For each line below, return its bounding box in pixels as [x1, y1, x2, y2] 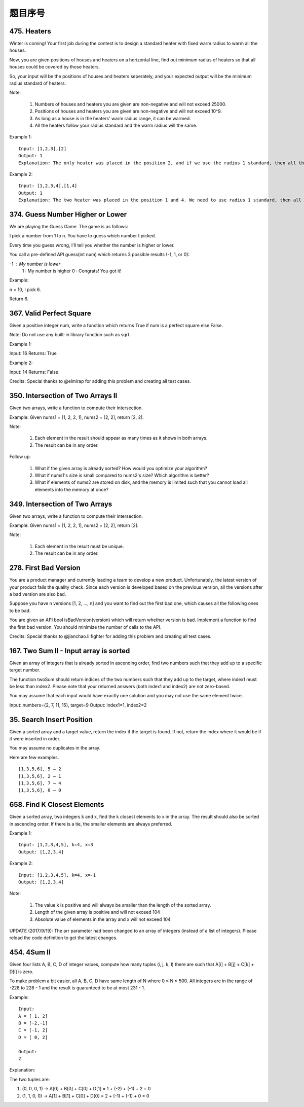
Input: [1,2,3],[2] [18, 146, 67, 152]
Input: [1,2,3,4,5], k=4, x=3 [18, 842, 94, 848]
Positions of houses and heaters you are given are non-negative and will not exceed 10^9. [34, 108, 222, 114]
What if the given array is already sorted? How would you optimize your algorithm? [34, 465, 208, 471]
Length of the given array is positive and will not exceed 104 [34, 909, 161, 915]
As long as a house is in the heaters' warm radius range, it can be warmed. [34, 115, 191, 121]
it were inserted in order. [9, 736, 61, 742]
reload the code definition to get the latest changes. [9, 935, 118, 941]
